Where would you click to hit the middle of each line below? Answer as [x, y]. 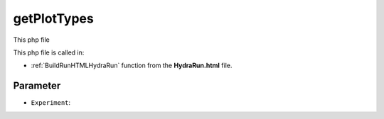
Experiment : [51, 103]
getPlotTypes [53, 18]
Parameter [37, 86]
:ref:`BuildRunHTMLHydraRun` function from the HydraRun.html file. [132, 66]
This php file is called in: [49, 52]
